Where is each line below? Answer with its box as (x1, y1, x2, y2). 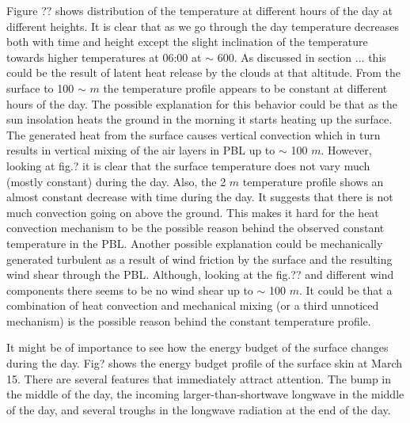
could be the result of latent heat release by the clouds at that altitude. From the (6, 64, 401, 81)
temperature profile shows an (242, 173, 384, 189)
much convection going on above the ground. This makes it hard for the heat (6, 204, 379, 220)
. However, (321, 142, 372, 158)
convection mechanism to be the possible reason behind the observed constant (6, 219, 385, 236)
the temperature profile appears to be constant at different (103, 79, 388, 96)
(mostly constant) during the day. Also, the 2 (6, 173, 226, 189)
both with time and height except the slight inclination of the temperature (6, 33, 368, 50)
